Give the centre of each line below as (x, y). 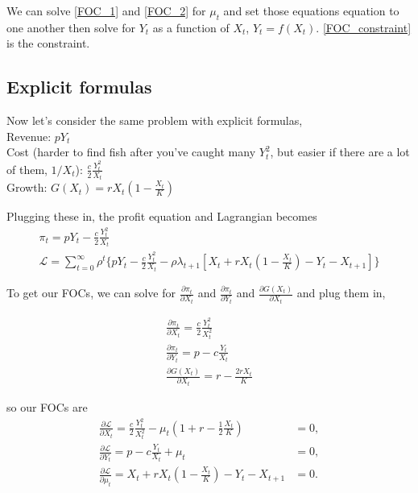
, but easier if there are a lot (340, 152)
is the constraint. (48, 43)
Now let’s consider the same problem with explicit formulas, (155, 120)
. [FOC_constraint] (364, 27)
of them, (27, 169)
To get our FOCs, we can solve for (91, 293)
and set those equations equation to (311, 10)
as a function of (191, 27)
